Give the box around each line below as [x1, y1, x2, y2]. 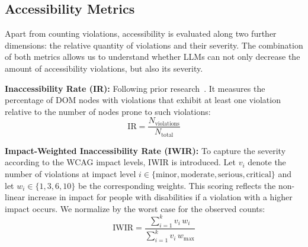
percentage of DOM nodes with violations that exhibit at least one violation [5, 94, 281, 106]
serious [218, 171, 243, 179]
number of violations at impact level [5, 168, 136, 180]
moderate [181, 171, 214, 179]
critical [246, 171, 271, 179]
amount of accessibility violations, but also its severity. [5, 62, 203, 74]
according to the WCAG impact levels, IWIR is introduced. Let [5, 156, 236, 168]
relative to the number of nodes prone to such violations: [5, 105, 211, 117]
